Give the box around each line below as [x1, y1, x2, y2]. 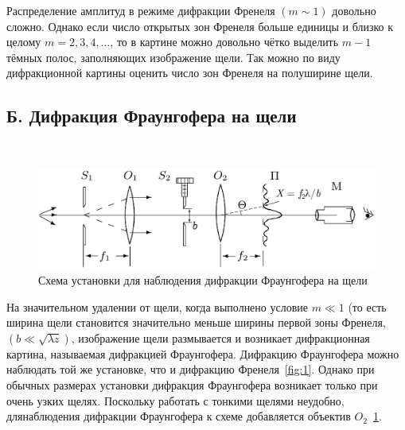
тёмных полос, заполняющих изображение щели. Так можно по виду [6, 48, 341, 65]
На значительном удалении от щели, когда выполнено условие [6, 298, 309, 315]
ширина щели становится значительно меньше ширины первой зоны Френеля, [6, 314, 386, 331]
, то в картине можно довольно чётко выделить [110, 33, 339, 50]
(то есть [348, 298, 387, 315]
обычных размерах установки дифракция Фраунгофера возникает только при [6, 377, 378, 393]
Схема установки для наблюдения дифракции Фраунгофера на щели [38, 272, 368, 289]
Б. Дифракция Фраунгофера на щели [6, 103, 297, 128]
